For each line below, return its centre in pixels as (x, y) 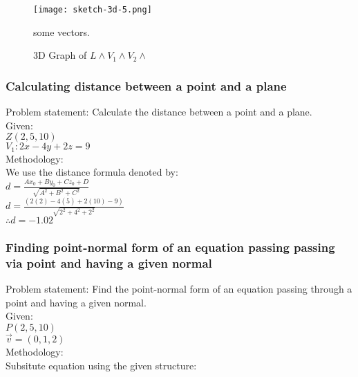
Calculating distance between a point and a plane (146, 85)
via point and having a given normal (109, 263)
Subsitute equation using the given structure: (101, 365)
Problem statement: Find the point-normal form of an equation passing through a (179, 289)
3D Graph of (60, 55)
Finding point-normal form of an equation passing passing (170, 247)
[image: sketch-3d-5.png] (93, 10)
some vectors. (62, 31)
